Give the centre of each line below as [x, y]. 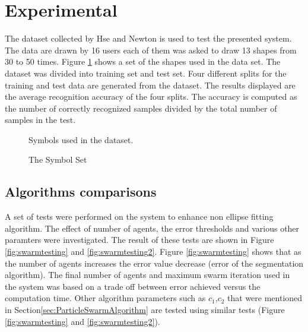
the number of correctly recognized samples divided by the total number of [141, 108]
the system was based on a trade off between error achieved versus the [133, 286]
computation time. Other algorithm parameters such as [105, 298]
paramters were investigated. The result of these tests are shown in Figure [139, 240]
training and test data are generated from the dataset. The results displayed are [150, 85]
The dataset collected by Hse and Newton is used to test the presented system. [148, 38]
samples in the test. [40, 120]
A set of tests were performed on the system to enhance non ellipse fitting [139, 216]
